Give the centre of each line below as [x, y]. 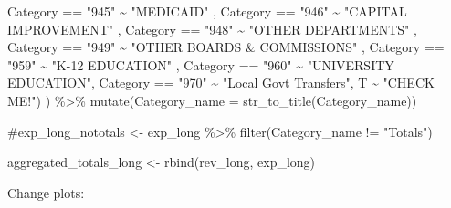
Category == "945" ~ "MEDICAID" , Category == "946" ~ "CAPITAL [207, 11]
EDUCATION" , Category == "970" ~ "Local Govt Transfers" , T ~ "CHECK [221, 83]
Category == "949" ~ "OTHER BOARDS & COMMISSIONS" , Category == [226, 47]
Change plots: [46, 192]
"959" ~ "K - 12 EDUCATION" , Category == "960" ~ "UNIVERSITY [201, 64]
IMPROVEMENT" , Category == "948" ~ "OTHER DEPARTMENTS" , [212, 29]
